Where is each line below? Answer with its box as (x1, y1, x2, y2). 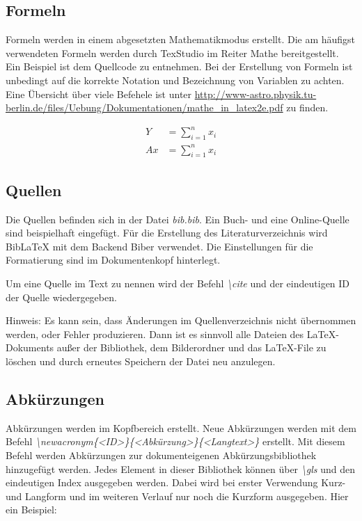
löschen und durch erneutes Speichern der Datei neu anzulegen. (6, 353, 276, 368)
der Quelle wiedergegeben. (6, 289, 117, 304)
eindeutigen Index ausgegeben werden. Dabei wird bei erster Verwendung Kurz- (6, 475, 346, 490)
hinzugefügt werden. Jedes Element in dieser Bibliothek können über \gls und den (6, 461, 355, 476)
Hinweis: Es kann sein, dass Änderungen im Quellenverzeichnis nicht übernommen (6, 313, 356, 328)
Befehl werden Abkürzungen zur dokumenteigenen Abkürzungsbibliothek (6, 447, 317, 462)
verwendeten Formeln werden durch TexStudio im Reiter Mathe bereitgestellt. (6, 45, 339, 60)
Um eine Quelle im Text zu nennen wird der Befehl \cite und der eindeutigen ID (6, 276, 350, 290)
